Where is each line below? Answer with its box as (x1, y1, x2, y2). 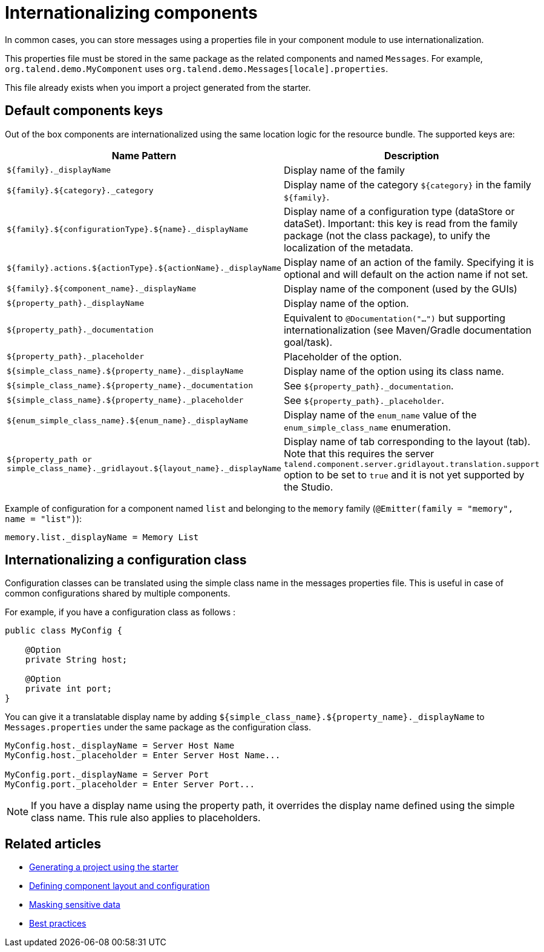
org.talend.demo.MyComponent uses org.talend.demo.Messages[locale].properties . (5, 63, 388, 74)
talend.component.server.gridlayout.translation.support (283, 459, 540, 469)
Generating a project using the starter (29, 862, 179, 873)
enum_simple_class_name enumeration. (283, 420, 451, 433)
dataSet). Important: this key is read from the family (283, 217, 518, 230)
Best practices (29, 918, 87, 929)
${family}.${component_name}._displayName (7, 284, 197, 294)
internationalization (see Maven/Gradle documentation (283, 323, 532, 336)
